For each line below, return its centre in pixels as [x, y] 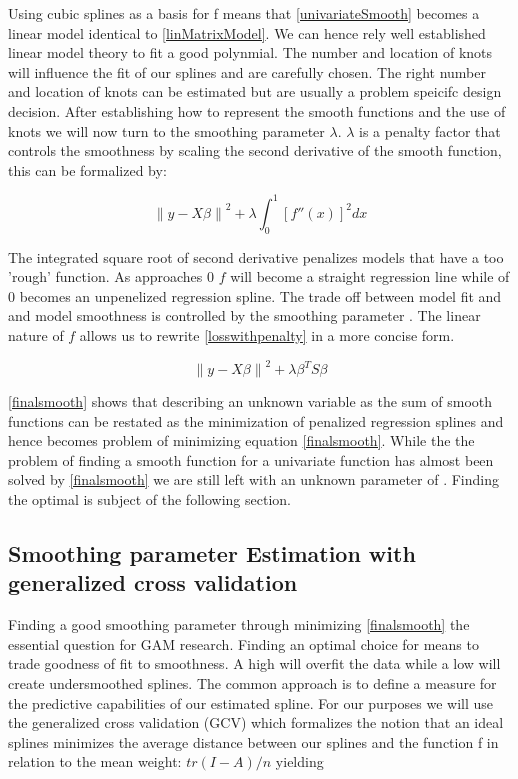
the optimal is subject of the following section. [149, 499]
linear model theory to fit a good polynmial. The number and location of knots [250, 52]
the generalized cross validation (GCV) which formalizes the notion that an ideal [256, 722]
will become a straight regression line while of [370, 276]
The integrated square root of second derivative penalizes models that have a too [256, 256]
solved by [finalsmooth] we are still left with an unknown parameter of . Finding [253, 479]
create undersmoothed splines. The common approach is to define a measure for [252, 683]
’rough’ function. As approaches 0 [111, 276]
